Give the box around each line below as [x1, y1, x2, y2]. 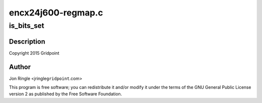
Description [9, 37, 46, 45]
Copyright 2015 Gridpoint [9, 50, 60, 56]
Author [9, 63, 31, 71]
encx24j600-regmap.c [9, 7, 103, 18]
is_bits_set [9, 21, 45, 30]
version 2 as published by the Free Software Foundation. [9, 91, 122, 97]
